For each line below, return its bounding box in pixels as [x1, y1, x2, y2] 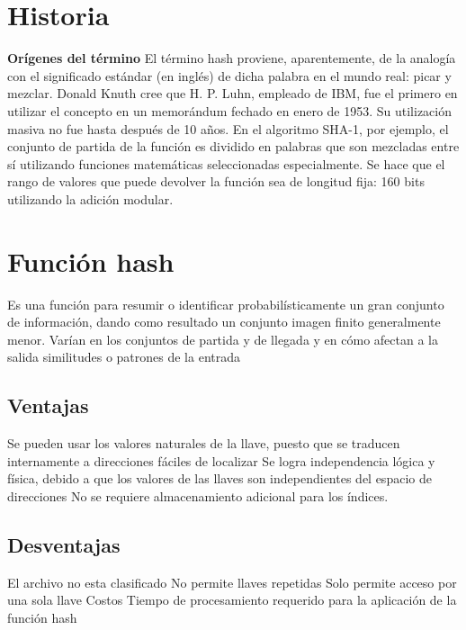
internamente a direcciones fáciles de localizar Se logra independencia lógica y [7, 451, 435, 470]
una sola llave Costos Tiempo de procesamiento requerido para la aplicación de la [7, 590, 457, 609]
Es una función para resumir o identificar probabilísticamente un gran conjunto [7, 294, 444, 313]
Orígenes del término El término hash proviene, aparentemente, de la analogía [7, 49, 456, 67]
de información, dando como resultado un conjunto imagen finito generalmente [7, 312, 441, 331]
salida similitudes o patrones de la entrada [7, 347, 240, 366]
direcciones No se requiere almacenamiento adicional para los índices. [7, 486, 389, 505]
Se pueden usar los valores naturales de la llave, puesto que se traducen [7, 434, 400, 453]
